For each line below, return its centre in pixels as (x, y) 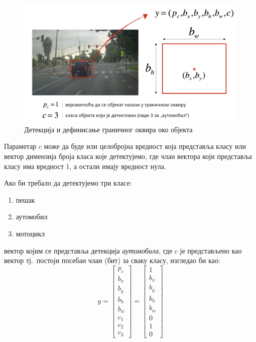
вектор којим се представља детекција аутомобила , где (88, 250)
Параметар (20, 146)
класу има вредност (34, 166)
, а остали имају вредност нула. (118, 166)
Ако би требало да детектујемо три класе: (68, 183)
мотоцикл (30, 233)
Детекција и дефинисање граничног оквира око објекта (108, 129)
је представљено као (211, 250)
